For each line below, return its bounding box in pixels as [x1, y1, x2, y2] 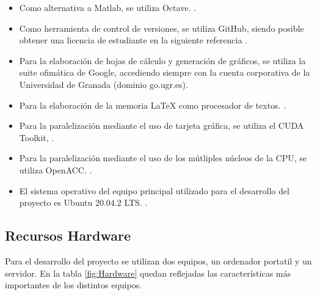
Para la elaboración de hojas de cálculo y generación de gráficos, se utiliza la [19, 54, 306, 67]
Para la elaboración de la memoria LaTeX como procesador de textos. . [19, 98, 286, 111]
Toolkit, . [19, 131, 54, 144]
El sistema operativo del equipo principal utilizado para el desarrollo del [19, 184, 290, 197]
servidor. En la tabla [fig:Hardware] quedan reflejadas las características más [5, 266, 291, 279]
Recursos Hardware [5, 226, 131, 245]
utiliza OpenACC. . [19, 163, 92, 176]
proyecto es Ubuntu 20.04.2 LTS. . [19, 196, 148, 209]
